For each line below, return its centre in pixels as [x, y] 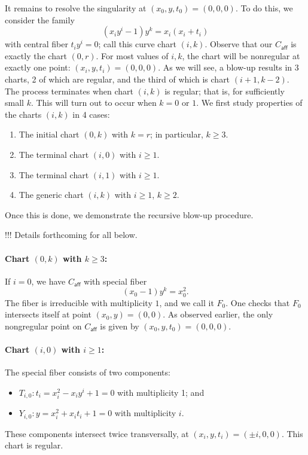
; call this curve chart [137, 44]
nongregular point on [43, 326]
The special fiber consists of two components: [88, 372]
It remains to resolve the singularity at [76, 8]
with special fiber [115, 281]
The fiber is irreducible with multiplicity [79, 302]
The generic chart [51, 195]
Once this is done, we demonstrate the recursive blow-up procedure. [129, 214]
